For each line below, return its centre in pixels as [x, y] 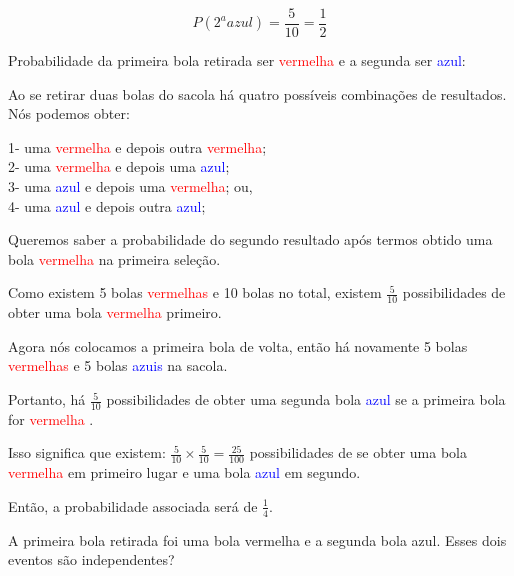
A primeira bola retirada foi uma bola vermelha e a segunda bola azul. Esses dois [257, 539]
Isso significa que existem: [87, 452]
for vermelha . [51, 418]
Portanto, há [47, 399]
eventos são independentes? [91, 559]
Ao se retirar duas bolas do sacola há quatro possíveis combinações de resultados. [257, 93]
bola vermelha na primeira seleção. [114, 258]
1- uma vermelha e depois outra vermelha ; [137, 146]
